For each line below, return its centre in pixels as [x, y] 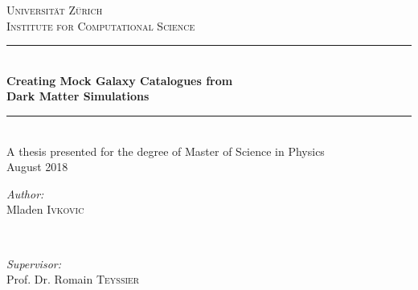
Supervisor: [34, 263]
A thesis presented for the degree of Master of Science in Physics [166, 151]
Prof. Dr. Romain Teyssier [73, 279]
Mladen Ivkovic [45, 209]
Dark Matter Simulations [78, 96]
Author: [25, 193]
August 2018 [37, 167]
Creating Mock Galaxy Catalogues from [120, 80]
